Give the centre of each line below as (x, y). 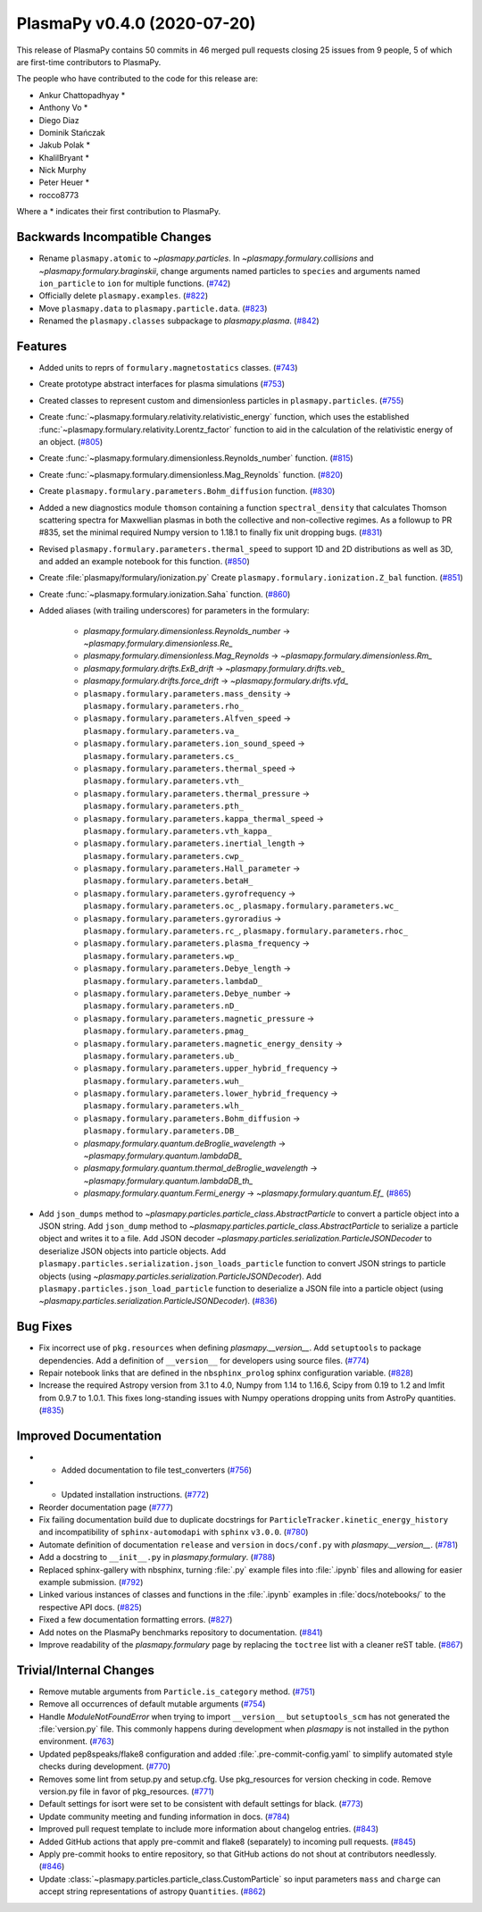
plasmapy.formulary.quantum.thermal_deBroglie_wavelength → (201, 1168)
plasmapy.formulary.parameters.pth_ (164, 806)
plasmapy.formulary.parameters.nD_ (162, 1006)
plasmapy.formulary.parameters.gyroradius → (183, 918)
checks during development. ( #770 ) (105, 1766)
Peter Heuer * (64, 182)
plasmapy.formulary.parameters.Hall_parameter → (192, 868)
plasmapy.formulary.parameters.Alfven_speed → (187, 718)
